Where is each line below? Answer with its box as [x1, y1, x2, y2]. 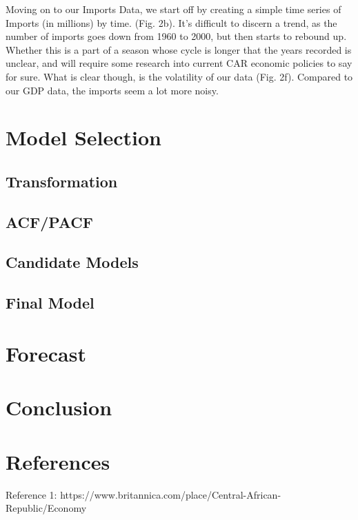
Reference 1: [6, 487, 57, 501]
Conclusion [6, 393, 112, 422]
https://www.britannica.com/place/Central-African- [60, 487, 281, 501]
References [6, 447, 110, 475]
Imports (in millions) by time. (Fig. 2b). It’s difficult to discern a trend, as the [6, 15, 337, 30]
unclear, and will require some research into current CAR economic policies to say [6, 56, 352, 70]
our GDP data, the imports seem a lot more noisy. [6, 83, 219, 97]
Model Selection [6, 123, 161, 152]
